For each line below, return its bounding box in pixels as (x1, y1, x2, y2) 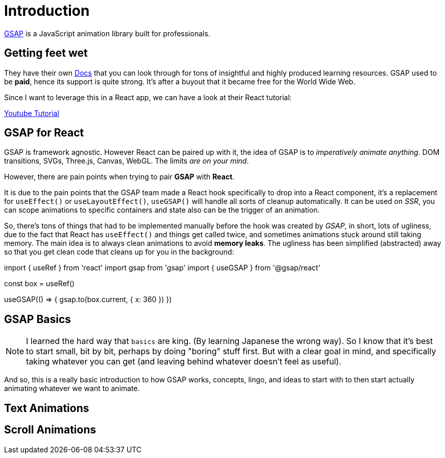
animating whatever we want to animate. (4, 384, 140, 393)
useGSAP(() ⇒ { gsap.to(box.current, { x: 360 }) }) (4, 295, 172, 304)
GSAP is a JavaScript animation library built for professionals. (4, 29, 210, 38)
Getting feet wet (4, 47, 88, 60)
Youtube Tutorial (4, 108, 59, 118)
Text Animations (4, 401, 89, 415)
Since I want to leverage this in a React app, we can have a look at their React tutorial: (4, 93, 292, 102)
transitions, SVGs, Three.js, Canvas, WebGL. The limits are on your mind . (4, 156, 249, 166)
